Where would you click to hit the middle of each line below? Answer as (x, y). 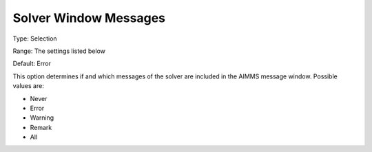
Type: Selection (35, 39)
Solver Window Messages (89, 18)
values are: (28, 86)
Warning (42, 118)
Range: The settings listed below (59, 51)
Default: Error (32, 64)
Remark (41, 127)
